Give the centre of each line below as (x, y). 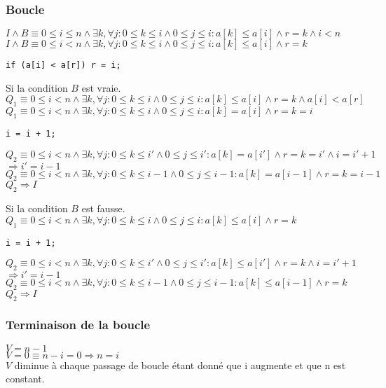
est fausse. (103, 208)
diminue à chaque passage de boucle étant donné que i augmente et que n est (180, 365)
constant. (25, 379)
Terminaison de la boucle (78, 325)
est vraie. (101, 87)
